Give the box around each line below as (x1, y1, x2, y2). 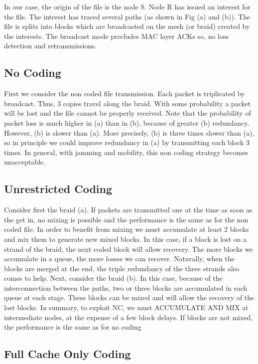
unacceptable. (4, 157, 46, 167)
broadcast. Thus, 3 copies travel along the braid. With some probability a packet (4, 98, 251, 108)
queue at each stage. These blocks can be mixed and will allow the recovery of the (4, 292, 255, 303)
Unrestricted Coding (4, 181, 113, 196)
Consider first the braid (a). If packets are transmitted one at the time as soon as (4, 204, 253, 215)
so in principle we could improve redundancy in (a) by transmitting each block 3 (4, 137, 250, 148)
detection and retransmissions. (4, 40, 97, 51)
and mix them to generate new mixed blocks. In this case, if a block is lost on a (4, 233, 247, 244)
